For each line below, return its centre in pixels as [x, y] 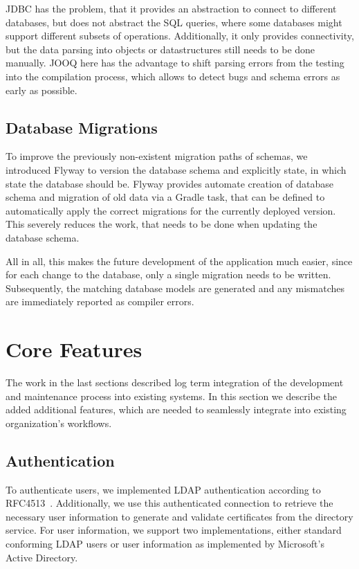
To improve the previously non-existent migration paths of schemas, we [157, 156]
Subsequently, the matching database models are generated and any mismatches [175, 288]
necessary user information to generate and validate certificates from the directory [179, 516]
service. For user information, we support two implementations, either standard [174, 530]
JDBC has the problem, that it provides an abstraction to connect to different [171, 8]
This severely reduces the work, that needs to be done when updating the [162, 224]
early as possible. [42, 90]
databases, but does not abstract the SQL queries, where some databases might [174, 22]
